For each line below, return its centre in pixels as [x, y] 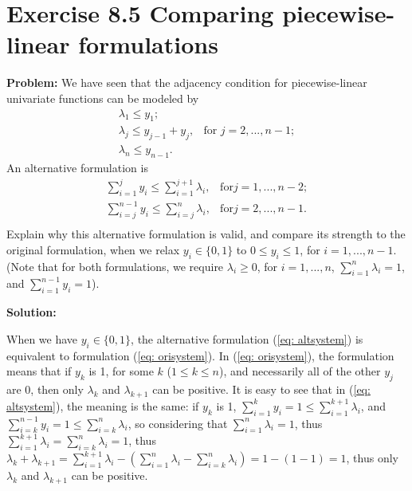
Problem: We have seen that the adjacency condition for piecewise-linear [187, 82]
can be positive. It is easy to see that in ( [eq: [261, 389]
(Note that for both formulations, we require [115, 266]
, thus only [372, 458]
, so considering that [178, 423]
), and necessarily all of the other [300, 371]
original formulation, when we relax [93, 249]
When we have [42, 338]
